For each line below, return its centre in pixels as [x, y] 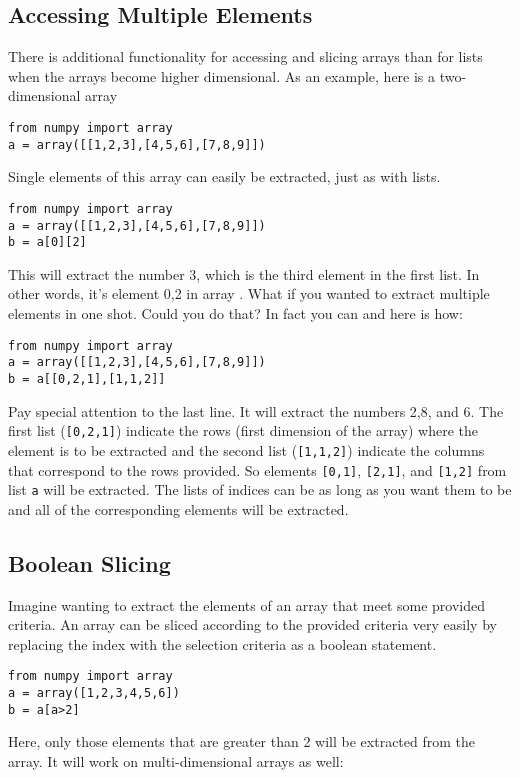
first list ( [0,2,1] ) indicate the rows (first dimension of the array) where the [243, 430]
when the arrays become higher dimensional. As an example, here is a [222, 75]
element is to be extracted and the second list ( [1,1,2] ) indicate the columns [246, 449]
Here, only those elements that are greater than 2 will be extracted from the [242, 741]
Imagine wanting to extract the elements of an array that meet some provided [247, 604]
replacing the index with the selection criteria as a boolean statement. [222, 643]
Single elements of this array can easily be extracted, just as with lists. [224, 176]
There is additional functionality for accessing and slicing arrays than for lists [245, 56]
